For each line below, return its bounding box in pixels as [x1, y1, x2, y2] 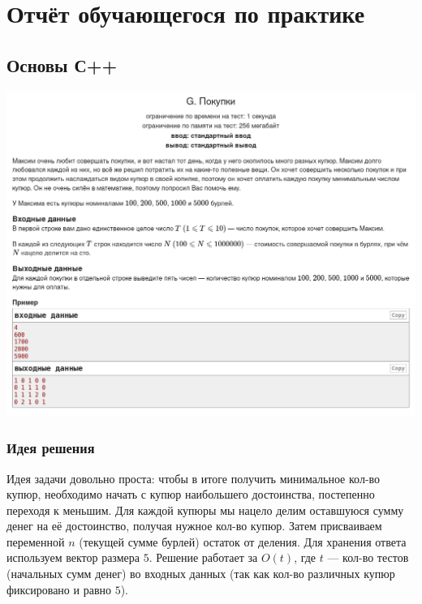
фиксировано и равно [6, 580, 111, 598]
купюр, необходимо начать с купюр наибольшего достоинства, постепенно [6, 486, 375, 503]
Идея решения [6, 438, 95, 458]
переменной [6, 533, 65, 550]
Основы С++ [6, 52, 118, 77]
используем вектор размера [6, 549, 140, 566]
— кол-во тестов [327, 549, 409, 566]
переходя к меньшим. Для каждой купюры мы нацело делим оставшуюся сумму [6, 501, 404, 518]
